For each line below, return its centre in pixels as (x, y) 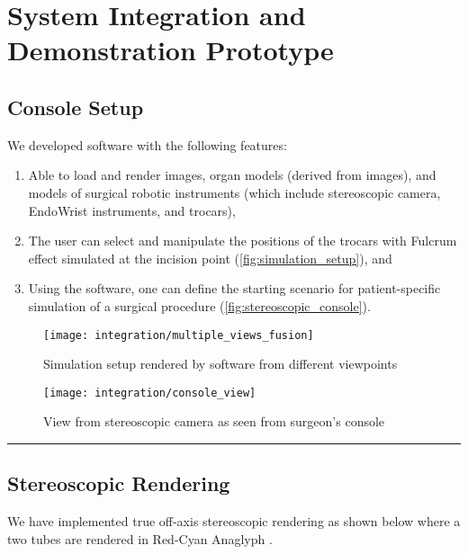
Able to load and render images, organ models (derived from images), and (232, 175)
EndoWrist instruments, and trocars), (132, 210)
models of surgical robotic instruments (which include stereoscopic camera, (234, 192)
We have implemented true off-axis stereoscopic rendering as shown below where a (234, 521)
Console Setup (76, 107)
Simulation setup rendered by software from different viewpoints (220, 364)
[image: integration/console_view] (150, 393)
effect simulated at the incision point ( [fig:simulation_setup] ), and (210, 258)
